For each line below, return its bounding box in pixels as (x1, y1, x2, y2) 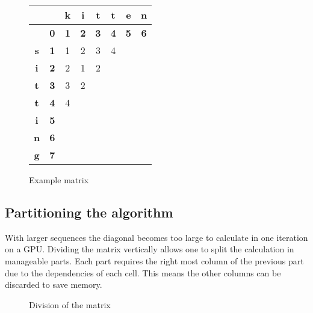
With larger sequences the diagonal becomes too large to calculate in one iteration (5, 231, 308, 243)
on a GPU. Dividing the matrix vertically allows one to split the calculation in (5, 243, 294, 255)
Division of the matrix (29, 298, 111, 311)
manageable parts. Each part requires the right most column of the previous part (5, 254, 304, 267)
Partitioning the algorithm (5, 202, 173, 221)
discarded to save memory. (5, 278, 102, 291)
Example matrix (29, 174, 89, 186)
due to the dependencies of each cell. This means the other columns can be (5, 266, 281, 279)
